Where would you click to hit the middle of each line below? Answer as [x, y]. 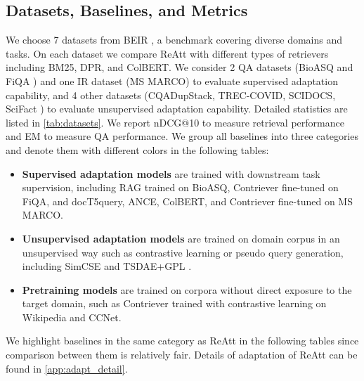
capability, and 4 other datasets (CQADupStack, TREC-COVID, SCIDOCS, [171, 95]
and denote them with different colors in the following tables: [137, 149]
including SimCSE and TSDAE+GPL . [107, 266]
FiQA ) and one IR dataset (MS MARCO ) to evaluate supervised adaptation [172, 80]
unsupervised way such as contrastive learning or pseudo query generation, [183, 252]
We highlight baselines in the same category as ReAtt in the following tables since [182, 341]
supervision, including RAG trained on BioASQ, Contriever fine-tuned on [180, 187]
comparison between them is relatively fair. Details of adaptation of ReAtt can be [182, 355]
